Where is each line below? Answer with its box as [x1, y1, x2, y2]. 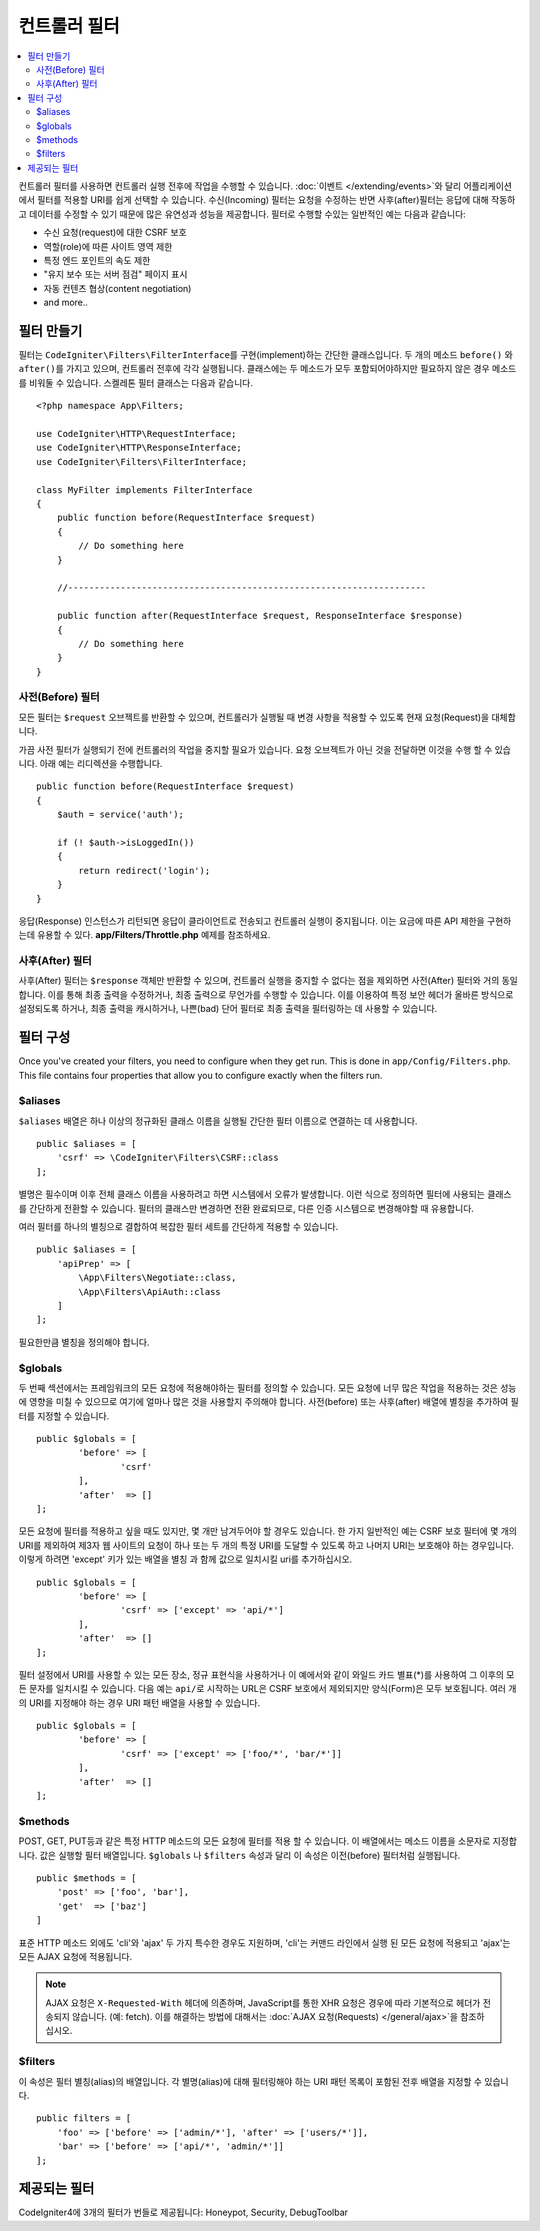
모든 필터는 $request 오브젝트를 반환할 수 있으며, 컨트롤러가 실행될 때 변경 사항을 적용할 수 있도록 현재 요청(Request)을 [18, 711, 490, 723]
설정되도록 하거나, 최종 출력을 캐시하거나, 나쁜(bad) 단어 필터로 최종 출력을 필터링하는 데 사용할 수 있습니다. [18, 1003, 438, 1015]
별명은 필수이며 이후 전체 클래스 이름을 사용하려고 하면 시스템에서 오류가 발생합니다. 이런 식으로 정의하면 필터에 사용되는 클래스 [18, 1188, 512, 1200]
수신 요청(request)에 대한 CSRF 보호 [43, 226, 187, 239]
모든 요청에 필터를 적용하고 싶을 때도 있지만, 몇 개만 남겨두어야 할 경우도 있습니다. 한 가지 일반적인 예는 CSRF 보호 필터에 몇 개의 [18, 1525, 517, 1537]
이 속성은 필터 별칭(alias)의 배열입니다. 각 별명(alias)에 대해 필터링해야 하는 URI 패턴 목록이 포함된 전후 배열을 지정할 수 [18, 2075, 483, 2087]
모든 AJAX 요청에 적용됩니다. [18, 1950, 133, 1962]
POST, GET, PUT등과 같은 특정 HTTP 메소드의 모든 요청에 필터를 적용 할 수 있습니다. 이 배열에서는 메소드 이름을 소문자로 [18, 1835, 491, 1847]
